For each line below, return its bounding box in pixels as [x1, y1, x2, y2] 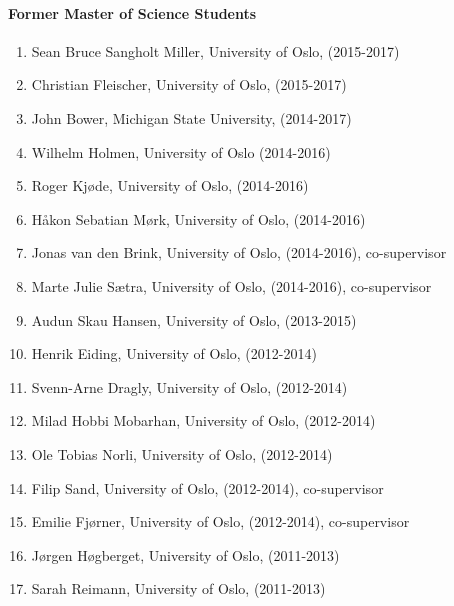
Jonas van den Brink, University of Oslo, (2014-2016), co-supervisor [31, 242, 447, 263]
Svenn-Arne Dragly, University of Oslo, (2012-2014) [31, 376, 348, 397]
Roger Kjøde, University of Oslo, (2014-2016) [31, 175, 309, 196]
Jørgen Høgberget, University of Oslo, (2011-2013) [31, 544, 340, 565]
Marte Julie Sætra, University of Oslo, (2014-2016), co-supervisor [31, 275, 432, 296]
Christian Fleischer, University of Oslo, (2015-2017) [31, 74, 347, 95]
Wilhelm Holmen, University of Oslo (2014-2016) [31, 141, 331, 162]
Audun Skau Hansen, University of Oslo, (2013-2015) [31, 309, 357, 330]
